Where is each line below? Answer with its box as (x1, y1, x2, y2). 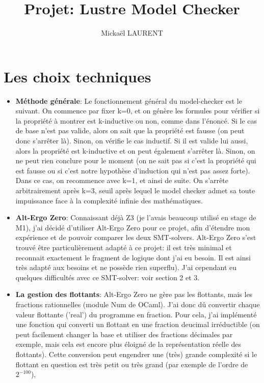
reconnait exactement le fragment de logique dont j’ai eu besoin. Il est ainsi (15, 252, 251, 262)
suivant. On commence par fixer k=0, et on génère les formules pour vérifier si (15, 105, 260, 116)
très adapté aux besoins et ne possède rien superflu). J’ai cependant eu (15, 262, 237, 273)
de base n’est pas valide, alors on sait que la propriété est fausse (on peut (15, 125, 245, 136)
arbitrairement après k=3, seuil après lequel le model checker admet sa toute (15, 185, 255, 195)
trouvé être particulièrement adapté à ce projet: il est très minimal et (15, 242, 232, 252)
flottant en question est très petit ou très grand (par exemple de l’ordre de (15, 359, 248, 369)
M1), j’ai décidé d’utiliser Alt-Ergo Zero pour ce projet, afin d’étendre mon (15, 222, 250, 232)
